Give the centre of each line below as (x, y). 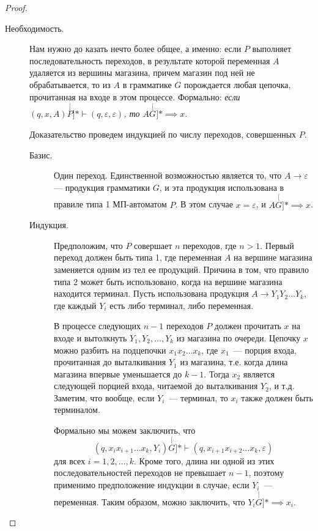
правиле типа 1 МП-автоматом (110, 204)
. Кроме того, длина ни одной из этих (204, 460)
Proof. (16, 7)
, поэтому (266, 473)
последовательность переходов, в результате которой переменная (150, 60)
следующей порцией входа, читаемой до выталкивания (156, 386)
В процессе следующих (98, 326)
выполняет (272, 49)
